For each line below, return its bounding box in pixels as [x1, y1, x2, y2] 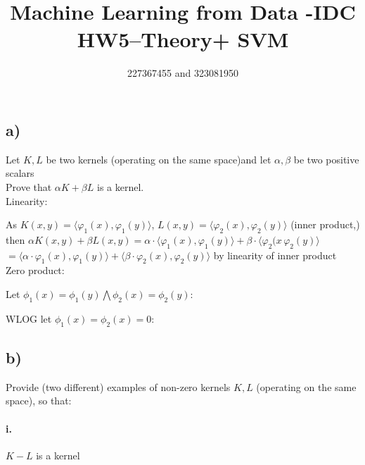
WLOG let [6, 311, 52, 325]
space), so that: [6, 393, 72, 408]
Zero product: [6, 263, 65, 278]
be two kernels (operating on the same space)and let [46, 151, 271, 166]
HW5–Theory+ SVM [77, 25, 289, 54]
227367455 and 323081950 [127, 66, 238, 80]
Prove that [6, 179, 52, 194]
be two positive [293, 151, 359, 166]
